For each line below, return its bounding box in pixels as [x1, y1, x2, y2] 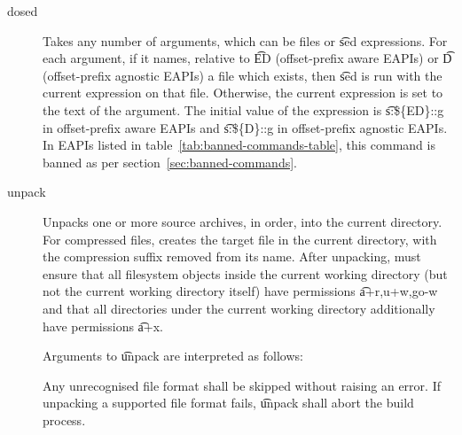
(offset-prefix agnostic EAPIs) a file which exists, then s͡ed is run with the [43, 66, 442, 84]
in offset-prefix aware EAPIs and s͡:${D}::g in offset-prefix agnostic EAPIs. [43, 118, 448, 136]
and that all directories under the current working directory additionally [43, 299, 435, 317]
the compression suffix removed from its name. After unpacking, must [43, 247, 421, 266]
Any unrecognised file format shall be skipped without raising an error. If [43, 376, 441, 394]
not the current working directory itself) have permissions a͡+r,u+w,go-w [43, 282, 438, 300]
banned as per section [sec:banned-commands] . [43, 152, 297, 171]
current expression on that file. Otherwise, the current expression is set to [43, 83, 443, 102]
